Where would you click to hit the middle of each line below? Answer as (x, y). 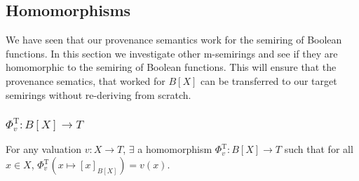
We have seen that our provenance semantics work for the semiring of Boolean (174, 40)
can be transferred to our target (269, 80)
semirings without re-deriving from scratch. (99, 94)
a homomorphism (175, 149)
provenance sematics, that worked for (86, 80)
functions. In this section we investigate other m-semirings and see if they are (172, 53)
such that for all (319, 149)
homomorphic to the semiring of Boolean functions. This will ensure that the (171, 67)
